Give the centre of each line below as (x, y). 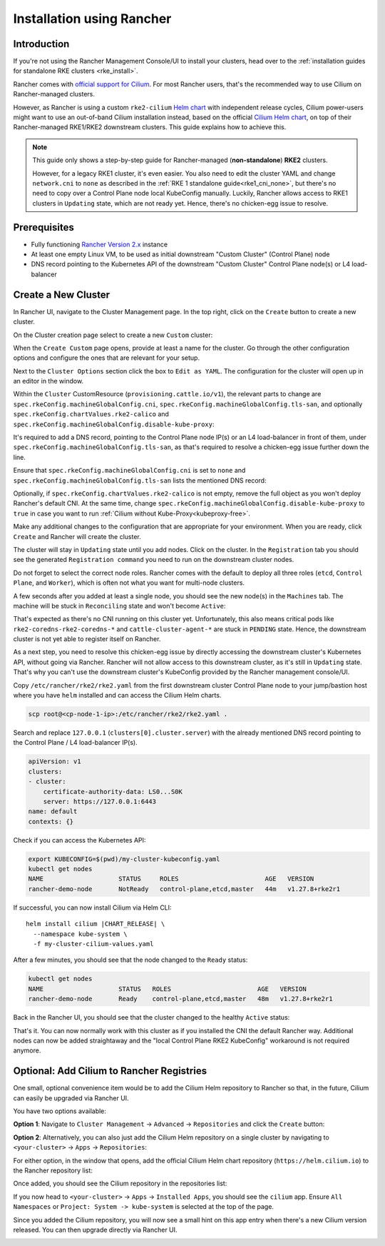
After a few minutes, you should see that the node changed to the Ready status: (130, 960)
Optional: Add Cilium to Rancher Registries (110, 1071)
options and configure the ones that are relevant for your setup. (106, 358)
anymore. (27, 1050)
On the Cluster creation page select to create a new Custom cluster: (113, 335)
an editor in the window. (48, 381)
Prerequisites (43, 227)
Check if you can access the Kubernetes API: (79, 840)
